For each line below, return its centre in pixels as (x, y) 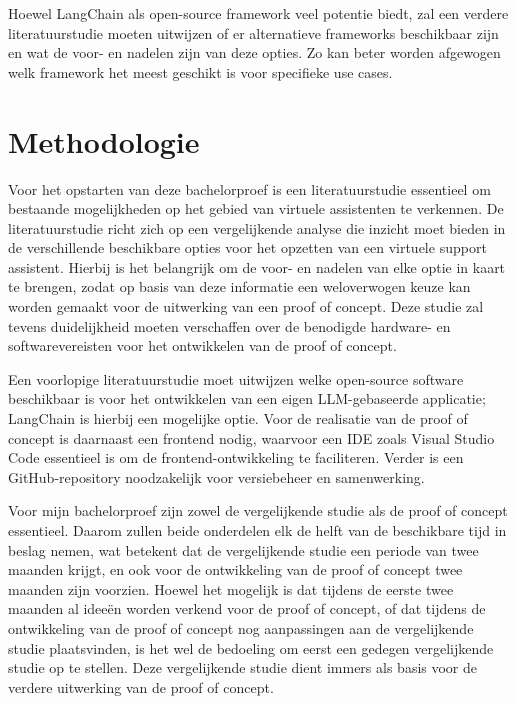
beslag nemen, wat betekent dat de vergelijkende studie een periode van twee (243, 549)
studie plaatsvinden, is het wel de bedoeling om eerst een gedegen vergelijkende (251, 647)
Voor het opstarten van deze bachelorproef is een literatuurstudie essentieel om (249, 188)
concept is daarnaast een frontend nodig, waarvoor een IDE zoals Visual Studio (251, 437)
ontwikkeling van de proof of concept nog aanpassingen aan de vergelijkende (241, 627)
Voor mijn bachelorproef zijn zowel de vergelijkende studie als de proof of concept (258, 510)
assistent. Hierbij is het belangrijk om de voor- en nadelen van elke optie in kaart (257, 266)
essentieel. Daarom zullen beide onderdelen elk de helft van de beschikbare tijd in (257, 530)
